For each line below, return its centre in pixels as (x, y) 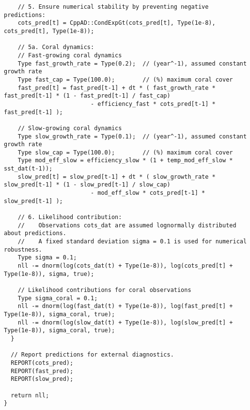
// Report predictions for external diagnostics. (92, 355)
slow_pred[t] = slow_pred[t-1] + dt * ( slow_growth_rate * (117, 177)
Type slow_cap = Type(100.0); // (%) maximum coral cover (125, 152)
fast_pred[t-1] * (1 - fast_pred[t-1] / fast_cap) (87, 96)
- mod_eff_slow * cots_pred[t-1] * (148, 193)
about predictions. (35, 233)
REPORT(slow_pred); (42, 379)
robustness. (23, 249)
